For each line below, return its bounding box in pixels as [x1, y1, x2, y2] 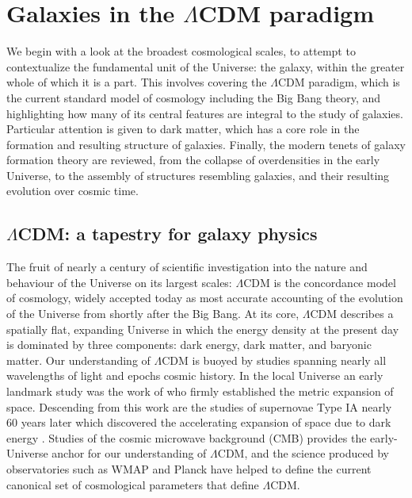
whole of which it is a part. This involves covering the [6, 74, 267, 90]
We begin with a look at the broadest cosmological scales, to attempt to [6, 43, 356, 59]
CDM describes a [310, 305, 394, 322]
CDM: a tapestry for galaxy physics [17, 221, 318, 246]
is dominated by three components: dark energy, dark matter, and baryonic [6, 336, 372, 353]
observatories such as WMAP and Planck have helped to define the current [6, 460, 372, 477]
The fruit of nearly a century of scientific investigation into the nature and [6, 259, 368, 275]
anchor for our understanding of [51, 445, 207, 462]
